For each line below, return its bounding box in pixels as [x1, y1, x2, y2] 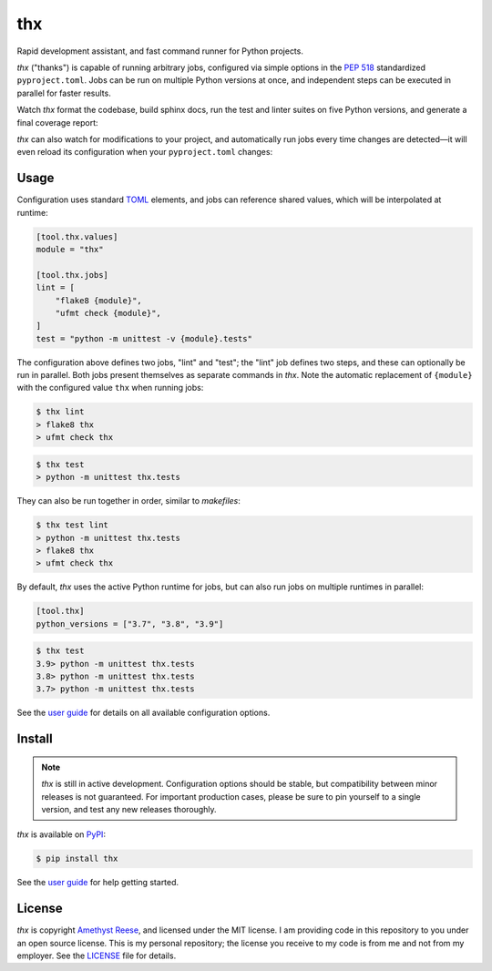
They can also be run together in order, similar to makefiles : [16, 496, 241, 506]
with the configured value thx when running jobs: [16, 383, 204, 394]
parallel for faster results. [16, 87, 111, 98]
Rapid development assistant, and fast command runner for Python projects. [16, 46, 304, 56]
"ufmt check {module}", [55, 308, 161, 318]
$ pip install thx [36, 853, 118, 864]
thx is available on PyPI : [16, 829, 107, 840]
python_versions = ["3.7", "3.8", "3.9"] [36, 618, 224, 629]
